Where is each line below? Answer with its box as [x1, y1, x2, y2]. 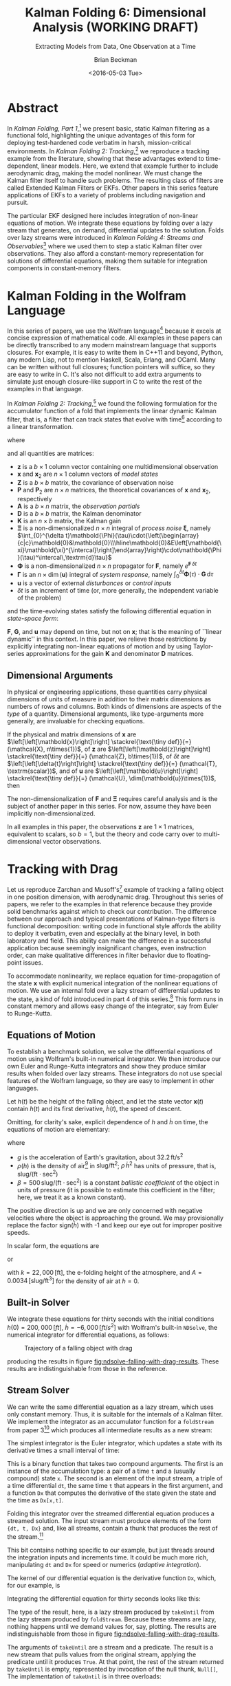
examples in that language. [7, 385, 84, 393]
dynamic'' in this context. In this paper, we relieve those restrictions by [7, 635, 207, 644]
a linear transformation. [7, 422, 74, 430]
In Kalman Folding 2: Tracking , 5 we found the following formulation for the [7, 398, 218, 407]
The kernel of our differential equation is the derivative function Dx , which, [7, 1574, 217, 1582]
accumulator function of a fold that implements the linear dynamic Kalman [7, 406, 217, 415]
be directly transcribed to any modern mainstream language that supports [7, 341, 217, 349]
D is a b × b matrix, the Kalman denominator [16, 510, 142, 518]
